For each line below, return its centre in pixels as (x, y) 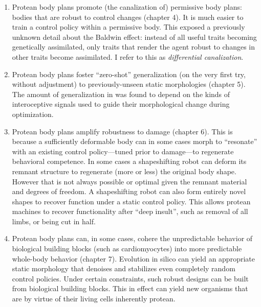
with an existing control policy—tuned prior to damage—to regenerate (123, 151)
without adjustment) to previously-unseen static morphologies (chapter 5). (129, 84)
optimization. (33, 114)
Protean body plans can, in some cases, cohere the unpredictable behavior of (132, 238)
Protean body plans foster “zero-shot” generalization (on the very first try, (129, 74)
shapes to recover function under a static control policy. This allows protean (131, 201)
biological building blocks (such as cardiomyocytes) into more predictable (127, 249)
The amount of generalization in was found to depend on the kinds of (121, 94)
